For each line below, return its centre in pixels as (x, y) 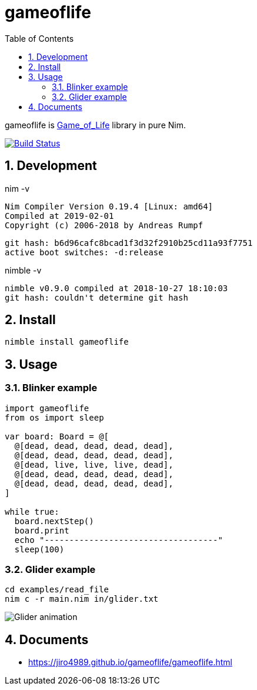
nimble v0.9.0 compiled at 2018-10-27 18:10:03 (116, 288)
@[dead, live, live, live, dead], (94, 464)
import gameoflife (47, 408)
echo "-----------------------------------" (119, 540)
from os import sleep (54, 417)
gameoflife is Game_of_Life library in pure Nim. (95, 125)
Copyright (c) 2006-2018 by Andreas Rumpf (104, 225)
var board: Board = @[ (57, 436)
